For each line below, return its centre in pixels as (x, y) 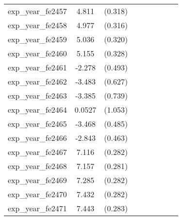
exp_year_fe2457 (37, 11)
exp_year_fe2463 (37, 95)
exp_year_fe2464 (37, 110)
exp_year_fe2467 (37, 152)
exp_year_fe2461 (37, 67)
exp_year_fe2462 (37, 81)
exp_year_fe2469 (37, 180)
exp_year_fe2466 (37, 138)
